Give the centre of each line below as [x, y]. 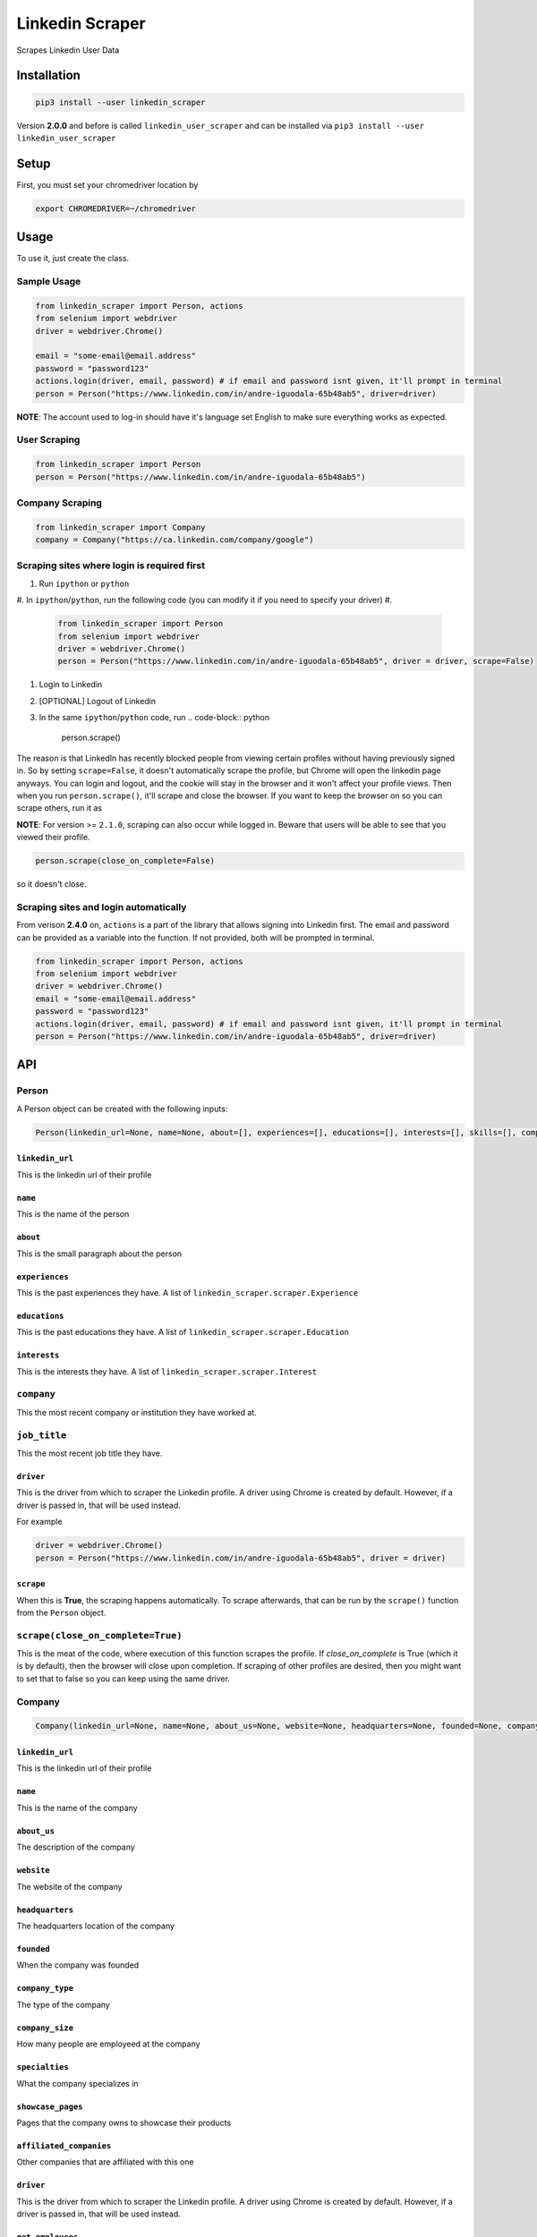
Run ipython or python [84, 583]
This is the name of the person [73, 1214]
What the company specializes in [77, 2083]
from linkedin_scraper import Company [120, 527]
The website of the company [69, 1886]
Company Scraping [60, 503]
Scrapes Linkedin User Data [68, 50]
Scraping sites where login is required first [111, 566]
